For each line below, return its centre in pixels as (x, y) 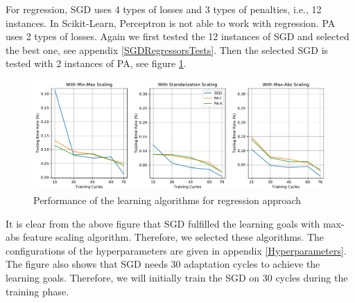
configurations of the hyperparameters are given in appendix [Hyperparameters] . (176, 250)
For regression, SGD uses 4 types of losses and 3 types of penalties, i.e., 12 (164, 9)
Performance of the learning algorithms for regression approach (167, 200)
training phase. (37, 291)
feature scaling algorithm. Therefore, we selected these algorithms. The (173, 237)
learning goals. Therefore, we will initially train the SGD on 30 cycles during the (177, 277)
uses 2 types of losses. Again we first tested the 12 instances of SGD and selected (177, 36)
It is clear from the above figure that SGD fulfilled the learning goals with (163, 223)
